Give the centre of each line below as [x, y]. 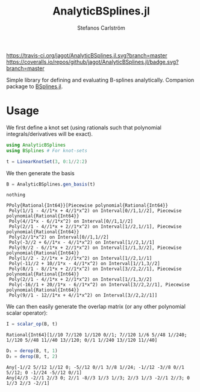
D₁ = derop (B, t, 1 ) [32, 351]
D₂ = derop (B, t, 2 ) [32, 357]
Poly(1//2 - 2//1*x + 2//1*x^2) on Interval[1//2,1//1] [80, 259]
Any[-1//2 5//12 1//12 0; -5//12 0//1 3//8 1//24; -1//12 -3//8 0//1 [95, 367]
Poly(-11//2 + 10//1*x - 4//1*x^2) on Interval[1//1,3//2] [85, 264]
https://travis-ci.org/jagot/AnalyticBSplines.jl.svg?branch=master [87, 55]
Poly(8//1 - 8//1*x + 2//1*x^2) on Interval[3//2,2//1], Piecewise [95, 269]
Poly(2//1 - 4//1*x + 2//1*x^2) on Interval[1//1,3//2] [80, 280]
